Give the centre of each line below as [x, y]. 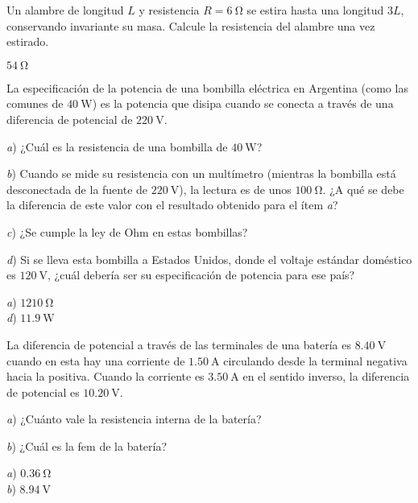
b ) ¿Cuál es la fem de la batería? [87, 445]
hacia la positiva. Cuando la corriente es [106, 376]
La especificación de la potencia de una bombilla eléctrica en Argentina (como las [207, 87]
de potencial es [43, 392]
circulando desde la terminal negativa [315, 360]
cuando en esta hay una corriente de [96, 360]
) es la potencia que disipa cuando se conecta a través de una [243, 103]
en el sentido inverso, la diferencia [326, 376]
